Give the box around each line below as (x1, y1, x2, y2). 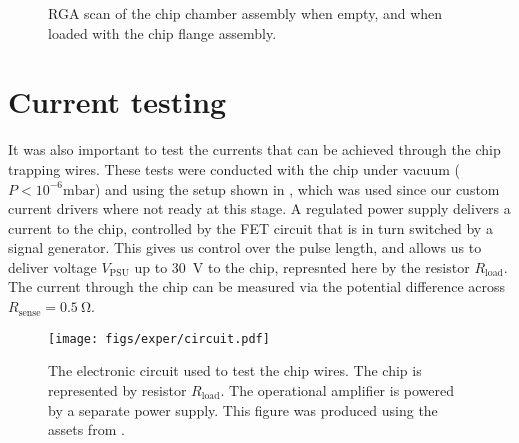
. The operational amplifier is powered (220, 379, 455, 400)
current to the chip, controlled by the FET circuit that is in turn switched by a (8, 217, 493, 238)
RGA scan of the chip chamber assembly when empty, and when (48, 3, 443, 23)
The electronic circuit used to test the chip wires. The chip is (48, 360, 422, 381)
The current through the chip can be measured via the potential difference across (8, 276, 506, 297)
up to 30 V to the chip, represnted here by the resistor (134, 256, 470, 277)
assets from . (48, 419, 125, 440)
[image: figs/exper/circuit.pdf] (48, 331, 270, 346)
